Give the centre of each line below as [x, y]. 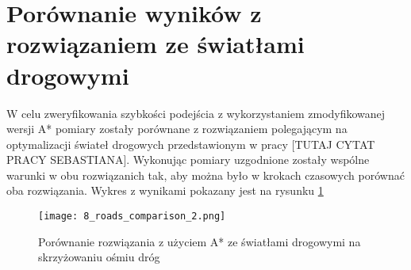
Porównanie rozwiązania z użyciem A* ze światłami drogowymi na [200, 241]
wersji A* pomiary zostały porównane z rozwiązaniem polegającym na [177, 129]
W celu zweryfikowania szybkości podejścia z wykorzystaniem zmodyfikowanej [196, 113]
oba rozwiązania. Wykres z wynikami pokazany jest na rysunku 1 [165, 190]
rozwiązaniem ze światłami [156, 44]
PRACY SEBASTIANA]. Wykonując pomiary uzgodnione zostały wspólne [188, 160]
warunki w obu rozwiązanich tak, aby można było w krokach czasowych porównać [205, 175]
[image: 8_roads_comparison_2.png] [132, 217]
